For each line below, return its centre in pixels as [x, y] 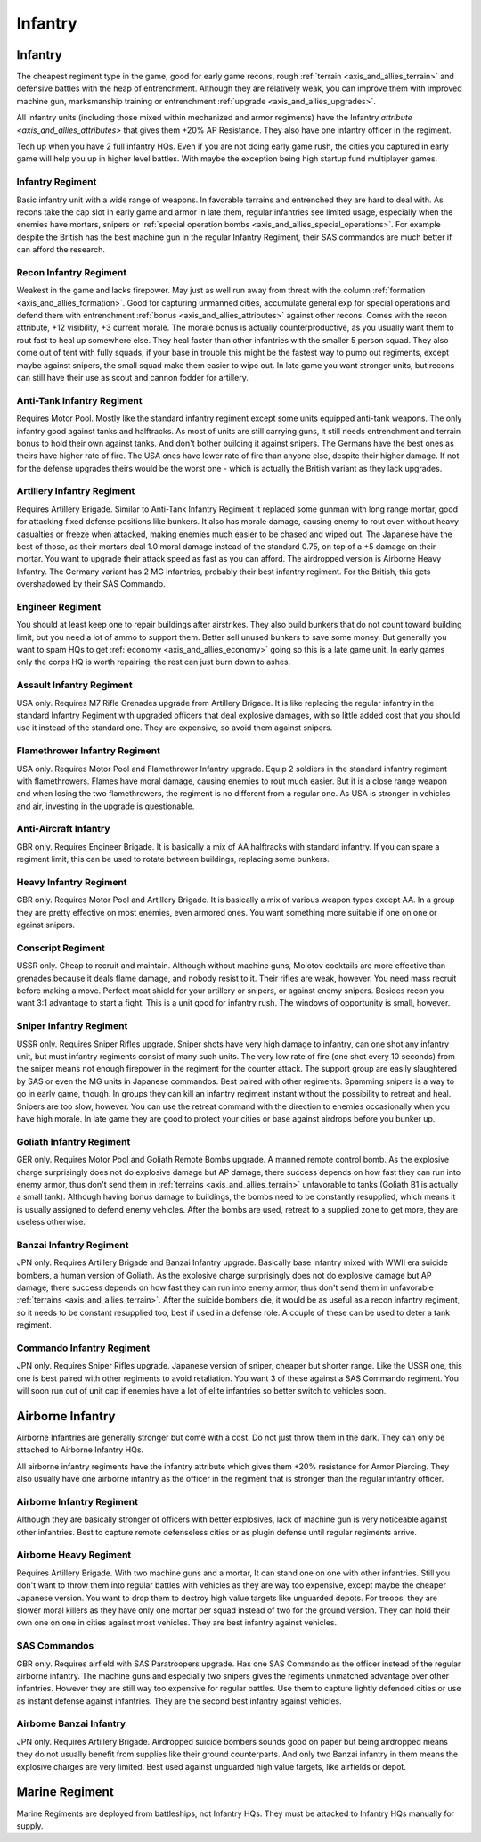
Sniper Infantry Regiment [72, 1026]
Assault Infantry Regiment [74, 685]
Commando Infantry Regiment [83, 1348]
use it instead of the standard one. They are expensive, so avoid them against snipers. [175, 728]
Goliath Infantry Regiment [73, 1141]
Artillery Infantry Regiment [76, 491]
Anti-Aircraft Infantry [63, 829]
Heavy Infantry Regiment [72, 883]
